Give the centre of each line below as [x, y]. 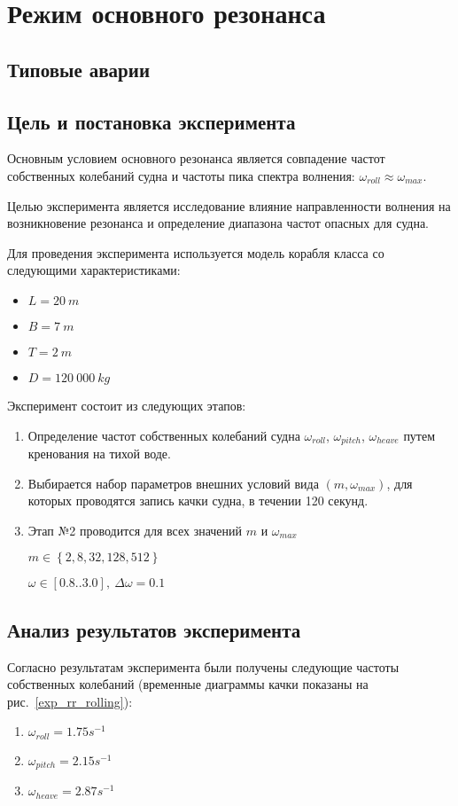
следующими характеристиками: [94, 270]
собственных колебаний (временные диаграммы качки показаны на [188, 684]
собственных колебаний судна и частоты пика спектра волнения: [181, 175]
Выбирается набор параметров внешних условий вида [173, 483]
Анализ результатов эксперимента [154, 629]
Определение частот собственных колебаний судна [164, 435]
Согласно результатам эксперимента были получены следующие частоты [203, 666]
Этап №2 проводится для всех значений [135, 530]
